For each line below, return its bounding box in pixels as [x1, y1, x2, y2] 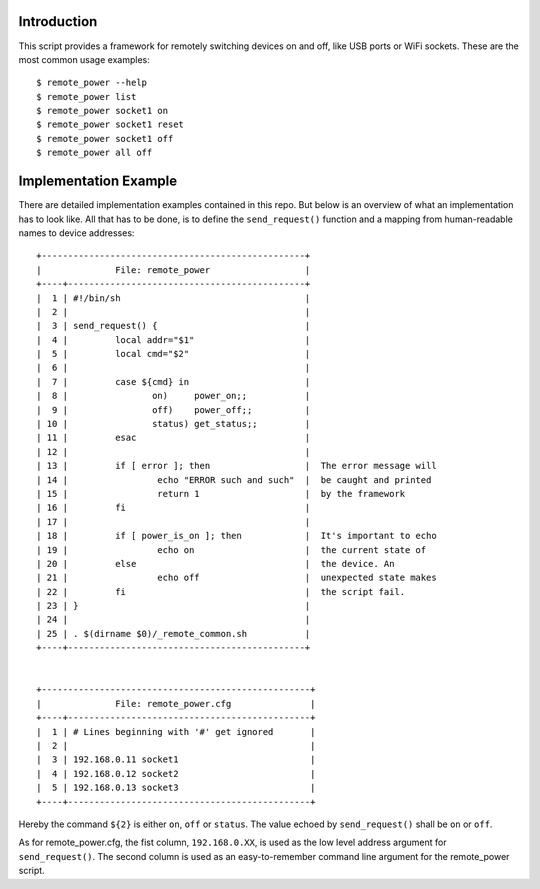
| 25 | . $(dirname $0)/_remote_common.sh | [36, 628, 311, 639]
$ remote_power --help [36, 77, 148, 89]
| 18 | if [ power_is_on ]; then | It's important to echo [36, 530, 437, 542]
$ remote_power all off [36, 147, 153, 159]
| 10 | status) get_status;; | [36, 418, 311, 430]
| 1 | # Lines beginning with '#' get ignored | [36, 726, 316, 737]
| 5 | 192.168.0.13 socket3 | [36, 782, 316, 794]
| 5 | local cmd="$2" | [36, 348, 311, 360]
